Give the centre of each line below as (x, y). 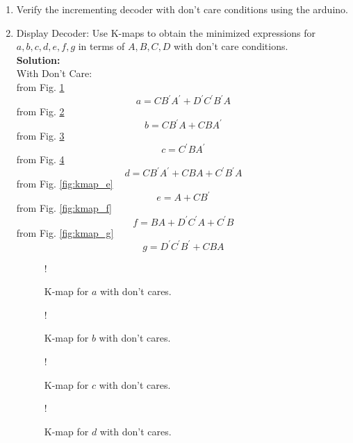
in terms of (101, 46)
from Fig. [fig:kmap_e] (65, 184)
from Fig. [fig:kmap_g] (65, 232)
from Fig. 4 (40, 159)
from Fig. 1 (40, 86)
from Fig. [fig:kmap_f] (64, 208)
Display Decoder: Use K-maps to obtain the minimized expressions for (166, 32)
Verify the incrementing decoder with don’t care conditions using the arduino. (182, 9)
